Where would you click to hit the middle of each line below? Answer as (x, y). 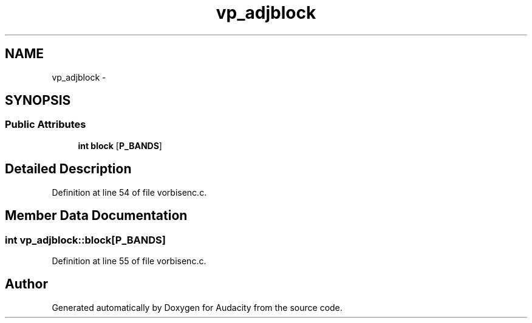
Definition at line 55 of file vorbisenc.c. (129, 261)
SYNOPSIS (38, 101)
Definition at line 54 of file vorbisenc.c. (129, 192)
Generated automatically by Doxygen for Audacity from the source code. (197, 307)
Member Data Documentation (96, 216)
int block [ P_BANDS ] (120, 145)
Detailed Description (68, 169)
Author (26, 284)
